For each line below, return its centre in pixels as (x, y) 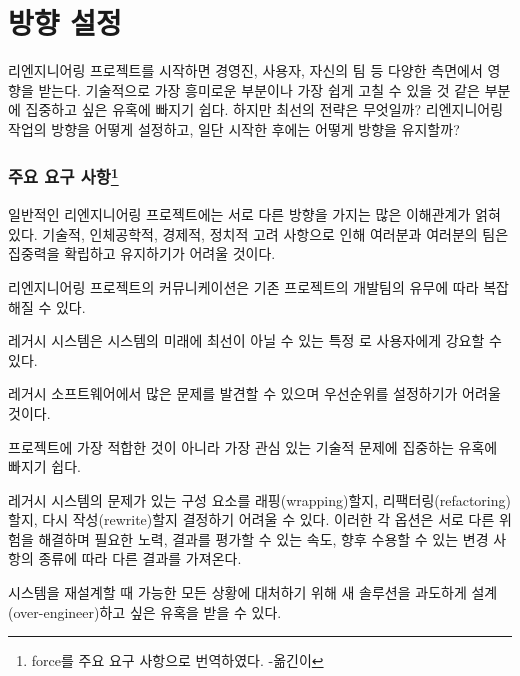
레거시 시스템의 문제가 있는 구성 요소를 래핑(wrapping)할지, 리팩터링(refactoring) (259, 499)
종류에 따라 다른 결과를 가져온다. (140, 558)
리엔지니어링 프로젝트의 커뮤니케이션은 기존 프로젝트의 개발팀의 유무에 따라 (243, 286)
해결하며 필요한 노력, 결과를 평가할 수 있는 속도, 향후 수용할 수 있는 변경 (263, 538)
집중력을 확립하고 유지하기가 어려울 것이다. (142, 253)
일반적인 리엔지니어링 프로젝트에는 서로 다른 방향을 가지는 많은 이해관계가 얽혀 (254, 214)
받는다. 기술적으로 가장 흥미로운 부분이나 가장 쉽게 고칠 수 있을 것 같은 (259, 89)
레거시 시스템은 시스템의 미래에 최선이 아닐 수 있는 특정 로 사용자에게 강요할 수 (255, 340)
